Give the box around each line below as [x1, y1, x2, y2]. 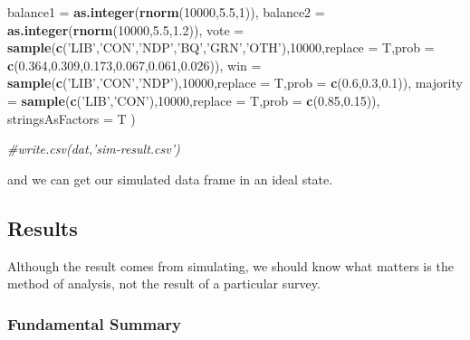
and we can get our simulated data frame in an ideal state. [7, 169, 333, 188]
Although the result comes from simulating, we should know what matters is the [7, 256, 454, 275]
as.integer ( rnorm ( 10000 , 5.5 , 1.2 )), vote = [7, 20, 245, 39]
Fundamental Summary [7, 312, 182, 335]
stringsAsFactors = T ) [7, 109, 136, 127]
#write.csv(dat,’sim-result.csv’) [7, 139, 180, 158]
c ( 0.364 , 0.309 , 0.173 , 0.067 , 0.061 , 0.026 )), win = [7, 55, 262, 74]
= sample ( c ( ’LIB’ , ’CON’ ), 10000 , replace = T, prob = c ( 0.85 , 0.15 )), [7, 90, 380, 109]
